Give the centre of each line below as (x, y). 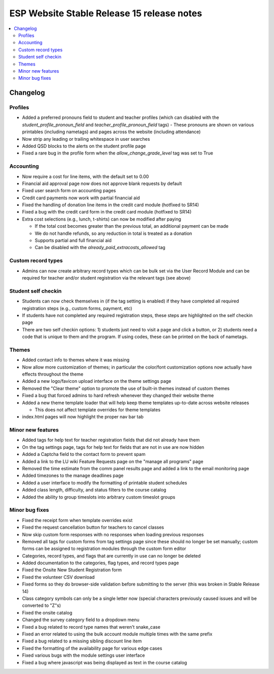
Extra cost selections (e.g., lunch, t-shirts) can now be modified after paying (101, 219)
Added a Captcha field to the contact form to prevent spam (84, 454)
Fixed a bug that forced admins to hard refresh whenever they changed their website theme (118, 395)
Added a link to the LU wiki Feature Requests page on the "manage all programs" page (113, 461)
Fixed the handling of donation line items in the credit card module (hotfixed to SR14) (111, 205)
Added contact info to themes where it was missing (76, 360)
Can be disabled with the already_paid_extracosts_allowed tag (100, 248)
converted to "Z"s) (41, 605)
